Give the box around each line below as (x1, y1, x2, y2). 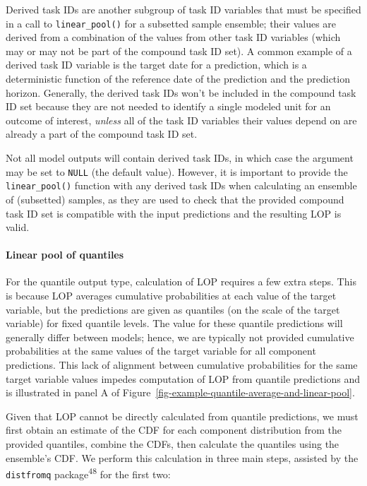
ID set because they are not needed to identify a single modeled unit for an (6, 99, 331, 114)
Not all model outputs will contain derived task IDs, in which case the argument (6, 150, 354, 165)
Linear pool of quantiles (6, 247, 124, 262)
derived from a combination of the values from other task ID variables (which (6, 30, 341, 45)
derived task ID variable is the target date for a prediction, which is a (6, 57, 307, 72)
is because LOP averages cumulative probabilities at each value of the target (6, 288, 337, 303)
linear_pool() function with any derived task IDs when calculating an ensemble (6, 178, 357, 193)
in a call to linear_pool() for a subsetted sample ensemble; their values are (6, 16, 337, 30)
